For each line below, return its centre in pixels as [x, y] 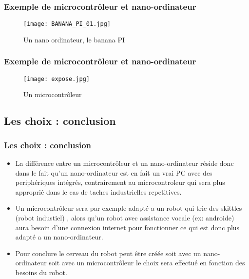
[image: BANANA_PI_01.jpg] [67, 24]
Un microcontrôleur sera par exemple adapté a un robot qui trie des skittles [129, 208]
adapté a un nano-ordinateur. [59, 237]
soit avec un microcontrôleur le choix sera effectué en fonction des [147, 263]
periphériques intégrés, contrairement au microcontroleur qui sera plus [120, 182]
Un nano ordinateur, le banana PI [74, 39]
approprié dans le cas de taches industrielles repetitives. [98, 191]
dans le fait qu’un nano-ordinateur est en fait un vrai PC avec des [114, 172]
